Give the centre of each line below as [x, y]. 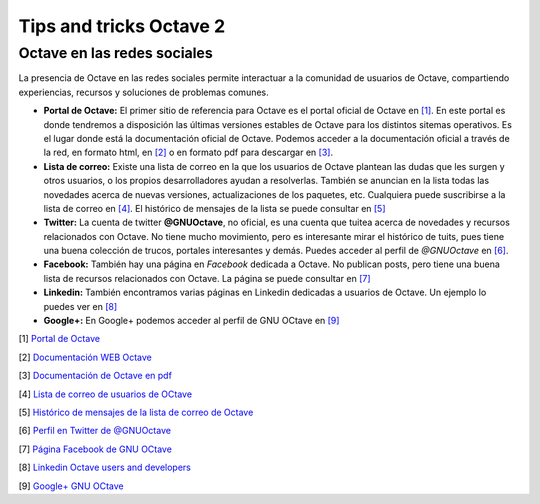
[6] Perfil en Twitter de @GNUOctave [95, 431]
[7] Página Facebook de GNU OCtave [95, 449]
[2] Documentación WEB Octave [85, 357]
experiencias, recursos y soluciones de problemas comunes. [143, 92]
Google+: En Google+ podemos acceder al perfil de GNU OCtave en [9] [191, 321]
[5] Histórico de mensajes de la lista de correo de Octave [136, 412]
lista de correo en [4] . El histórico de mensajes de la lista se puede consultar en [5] [214, 208]
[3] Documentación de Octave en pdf [95, 376]
